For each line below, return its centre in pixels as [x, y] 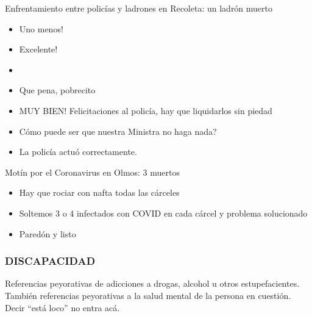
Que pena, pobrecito [57, 90]
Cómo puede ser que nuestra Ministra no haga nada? [118, 131]
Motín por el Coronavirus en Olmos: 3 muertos [92, 172]
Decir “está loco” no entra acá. [62, 307]
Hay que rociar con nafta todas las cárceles [99, 192]
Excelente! [38, 49]
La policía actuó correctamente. [78, 152]
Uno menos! [41, 28]
